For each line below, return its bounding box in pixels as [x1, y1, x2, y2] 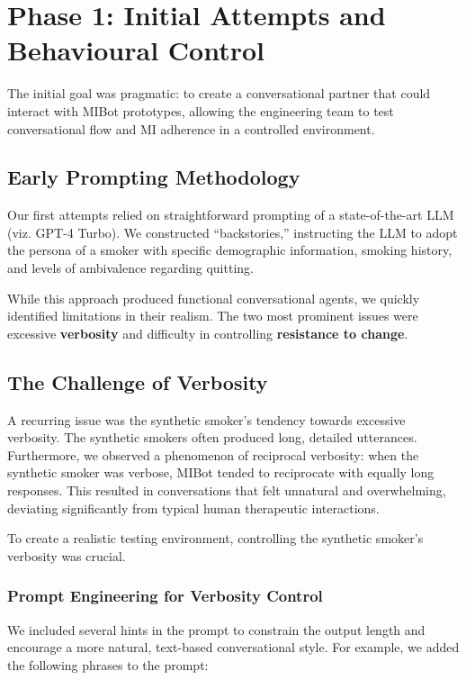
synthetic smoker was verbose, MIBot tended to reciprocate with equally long [7, 463, 435, 482]
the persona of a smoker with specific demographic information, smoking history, [7, 240, 453, 259]
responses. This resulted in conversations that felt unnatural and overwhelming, [7, 481, 446, 500]
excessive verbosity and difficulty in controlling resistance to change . [7, 323, 408, 342]
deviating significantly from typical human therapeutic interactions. [7, 498, 380, 517]
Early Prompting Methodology [7, 163, 300, 191]
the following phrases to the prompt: [7, 655, 209, 674]
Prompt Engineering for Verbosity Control [7, 585, 323, 607]
